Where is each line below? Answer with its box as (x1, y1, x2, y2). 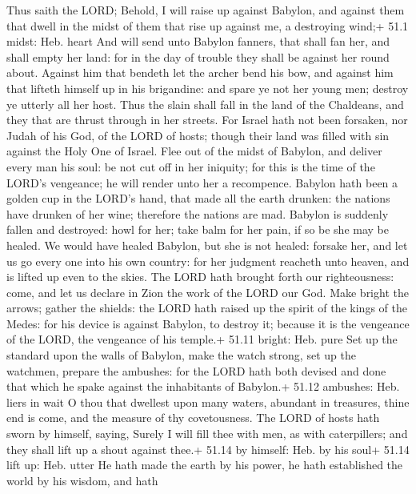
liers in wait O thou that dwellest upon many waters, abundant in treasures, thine (6, 393, 410, 410)
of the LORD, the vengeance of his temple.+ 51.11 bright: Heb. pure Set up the (6, 331, 398, 347)
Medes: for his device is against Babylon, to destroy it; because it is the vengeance (6, 315, 410, 331)
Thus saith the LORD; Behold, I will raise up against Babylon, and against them (6, 2, 405, 18)
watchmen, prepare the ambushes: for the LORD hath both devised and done (6, 362, 386, 379)
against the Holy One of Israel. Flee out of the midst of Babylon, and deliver (6, 143, 382, 159)
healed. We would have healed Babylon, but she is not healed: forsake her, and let (6, 236, 408, 253)
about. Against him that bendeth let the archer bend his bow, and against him (6, 64, 394, 81)
